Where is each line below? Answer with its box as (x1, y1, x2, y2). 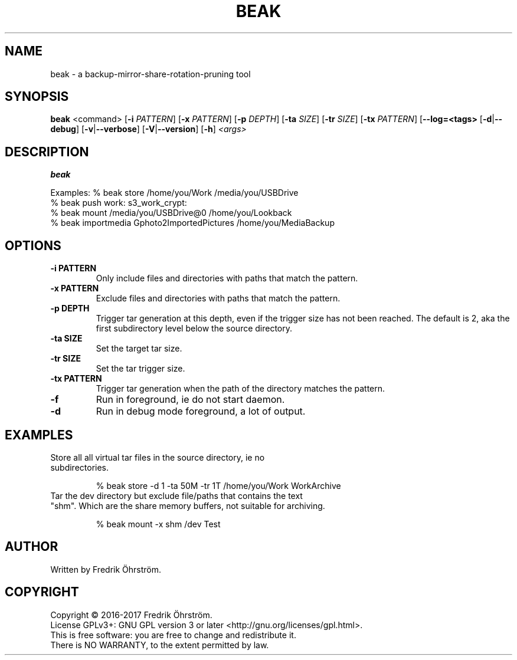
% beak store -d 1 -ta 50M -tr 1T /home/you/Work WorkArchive (96, 480, 341, 491)
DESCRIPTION (5, 144, 89, 159)
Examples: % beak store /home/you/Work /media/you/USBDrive (50, 188, 299, 198)
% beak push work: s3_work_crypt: (50, 198, 187, 208)
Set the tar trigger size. (96, 363, 185, 374)
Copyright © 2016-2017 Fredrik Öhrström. (50, 609, 212, 620)
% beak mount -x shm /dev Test (96, 518, 221, 529)
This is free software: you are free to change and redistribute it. (50, 629, 296, 640)
